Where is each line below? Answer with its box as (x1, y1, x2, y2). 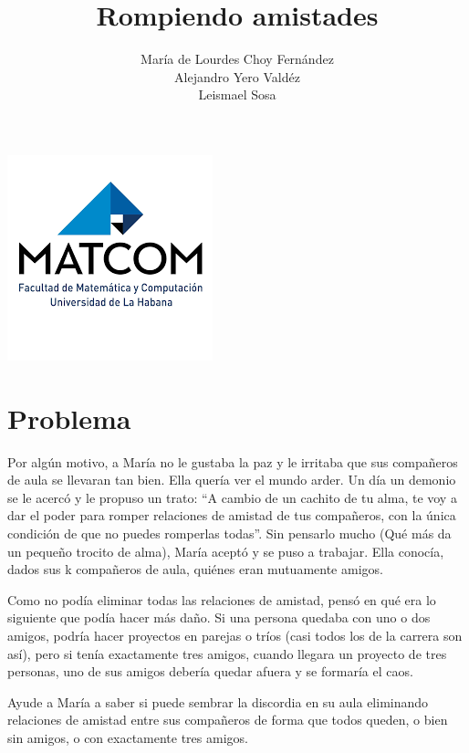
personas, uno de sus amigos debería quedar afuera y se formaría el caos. (7, 662, 413, 681)
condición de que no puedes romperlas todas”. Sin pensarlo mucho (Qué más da (7, 524, 452, 542)
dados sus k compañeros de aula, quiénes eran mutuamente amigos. (7, 560, 383, 579)
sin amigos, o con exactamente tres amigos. (7, 727, 248, 747)
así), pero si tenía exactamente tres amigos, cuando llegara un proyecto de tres (7, 643, 447, 663)
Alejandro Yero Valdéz (174, 67, 300, 86)
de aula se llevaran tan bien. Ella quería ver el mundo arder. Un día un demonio (7, 470, 456, 489)
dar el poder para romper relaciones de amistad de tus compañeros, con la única (7, 506, 456, 525)
